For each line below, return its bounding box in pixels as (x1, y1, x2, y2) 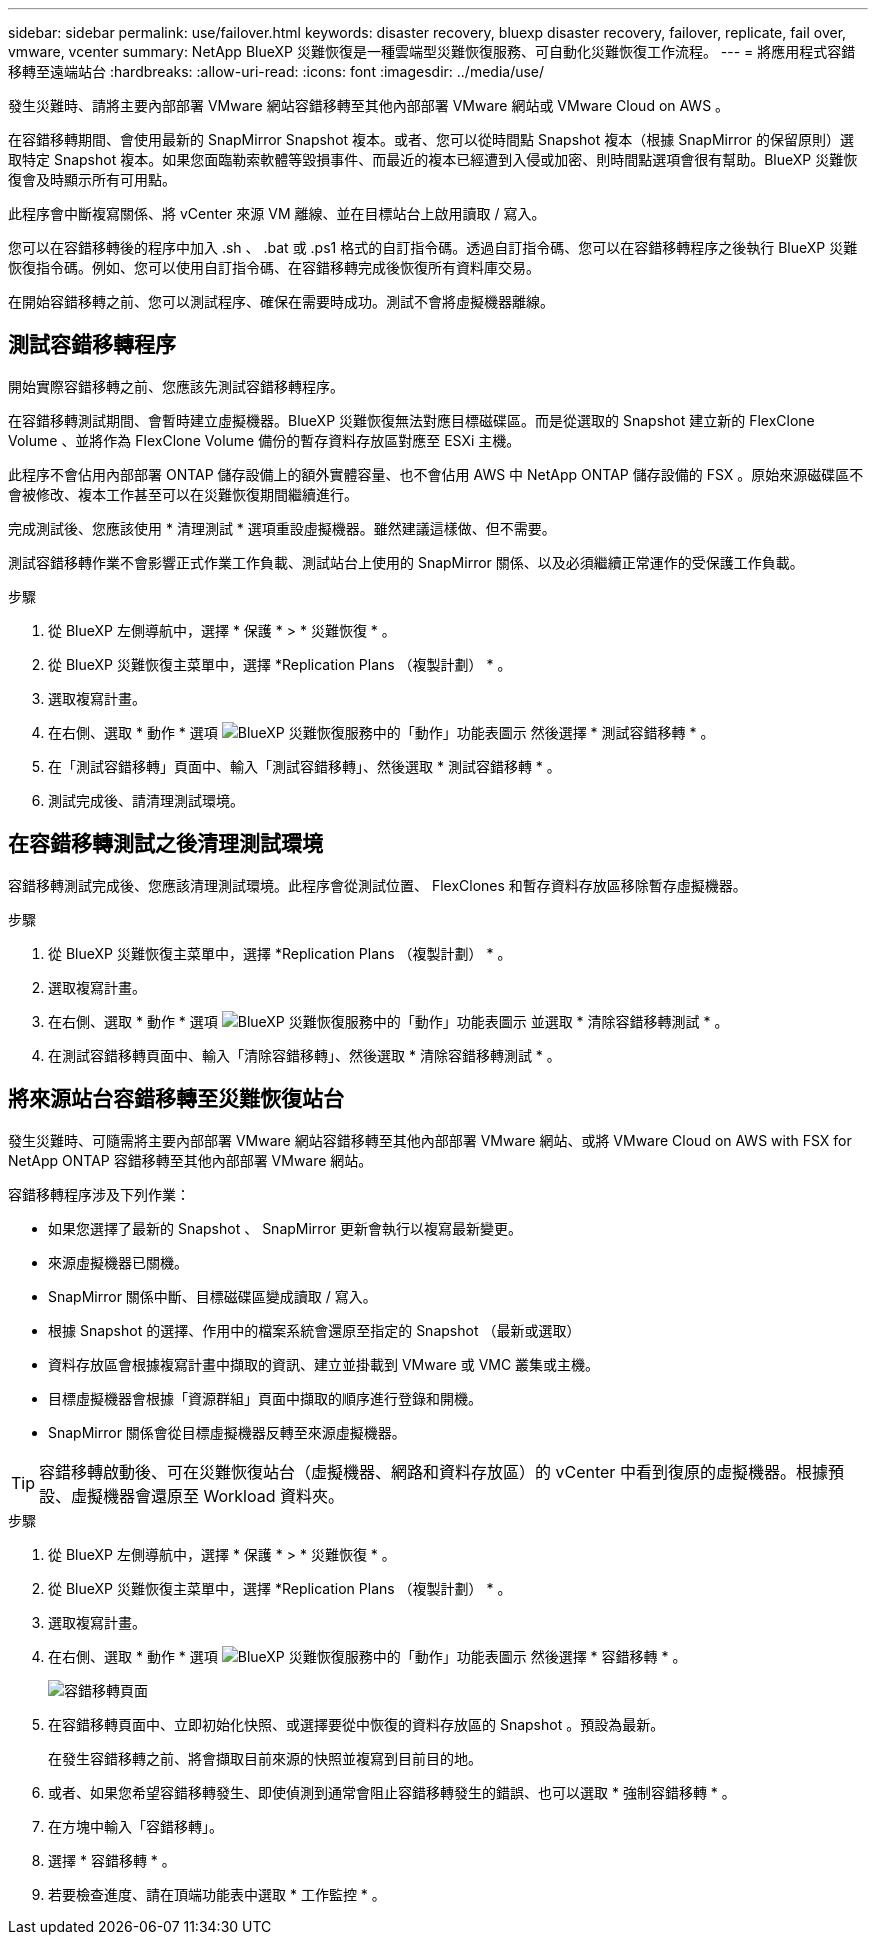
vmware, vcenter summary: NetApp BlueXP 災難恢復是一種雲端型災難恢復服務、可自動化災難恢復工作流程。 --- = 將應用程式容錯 (8, 43, 856, 60)
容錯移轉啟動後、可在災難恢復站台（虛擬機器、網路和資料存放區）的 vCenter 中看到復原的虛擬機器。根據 (39, 1461, 828, 1482)
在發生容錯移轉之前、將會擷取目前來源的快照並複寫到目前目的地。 (48, 1749, 482, 1767)
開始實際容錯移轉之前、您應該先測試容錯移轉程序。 (8, 377, 344, 395)
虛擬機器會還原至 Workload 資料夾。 (71, 1485, 345, 1506)
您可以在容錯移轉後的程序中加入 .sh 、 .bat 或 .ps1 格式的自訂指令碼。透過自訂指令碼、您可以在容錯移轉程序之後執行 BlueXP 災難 (8, 239, 858, 256)
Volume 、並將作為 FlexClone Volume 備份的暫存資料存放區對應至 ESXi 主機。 (8, 431, 521, 449)
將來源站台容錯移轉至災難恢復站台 (8, 1086, 344, 1112)
